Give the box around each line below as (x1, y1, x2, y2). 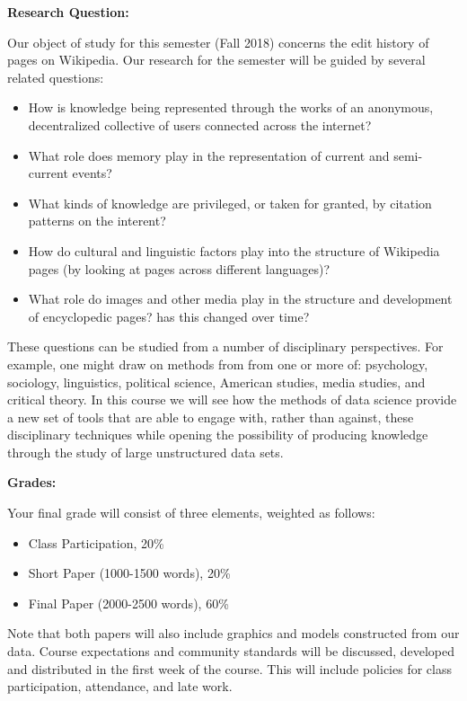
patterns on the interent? (28, 211, 166, 230)
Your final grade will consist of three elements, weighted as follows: (7, 503, 375, 522)
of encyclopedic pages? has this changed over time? (28, 306, 310, 325)
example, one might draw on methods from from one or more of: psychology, (7, 354, 428, 373)
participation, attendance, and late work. (7, 677, 233, 696)
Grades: (7, 473, 57, 492)
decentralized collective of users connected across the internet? (28, 115, 372, 134)
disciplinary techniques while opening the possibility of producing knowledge (7, 425, 428, 444)
